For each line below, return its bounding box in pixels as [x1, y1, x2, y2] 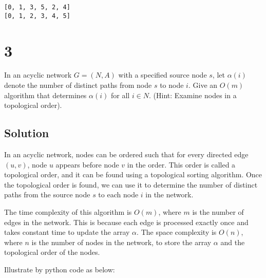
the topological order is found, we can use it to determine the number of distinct [4, 179, 258, 190]
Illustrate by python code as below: [4, 264, 115, 274]
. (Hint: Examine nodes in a [149, 89, 237, 100]
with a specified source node [118, 69, 207, 80]
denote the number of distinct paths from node [4, 80, 152, 90]
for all [110, 89, 130, 100]
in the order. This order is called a [127, 159, 236, 170]
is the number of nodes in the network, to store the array [31, 236, 212, 247]
